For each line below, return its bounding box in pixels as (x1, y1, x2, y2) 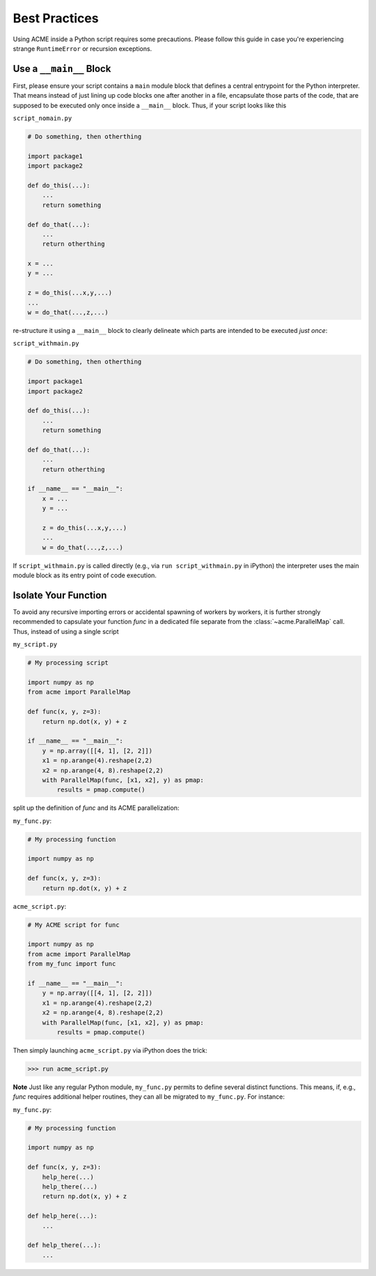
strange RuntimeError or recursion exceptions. (13, 44, 152, 52)
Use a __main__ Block (13, 63, 111, 75)
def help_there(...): (27, 1241, 102, 1249)
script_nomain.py (13, 114, 72, 122)
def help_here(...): (27, 1212, 97, 1220)
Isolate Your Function (13, 590, 107, 601)
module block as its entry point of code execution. (13, 571, 157, 579)
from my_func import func (27, 960, 116, 968)
